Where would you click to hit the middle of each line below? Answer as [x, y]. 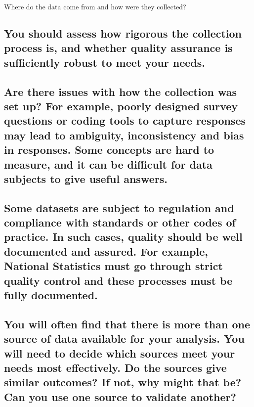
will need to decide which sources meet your [120, 353]
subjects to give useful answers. [86, 178]
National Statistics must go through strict [113, 266]
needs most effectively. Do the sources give [115, 367]
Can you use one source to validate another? [120, 396]
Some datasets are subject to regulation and [119, 207]
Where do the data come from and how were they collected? [95, 6]
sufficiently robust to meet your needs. [105, 62]
